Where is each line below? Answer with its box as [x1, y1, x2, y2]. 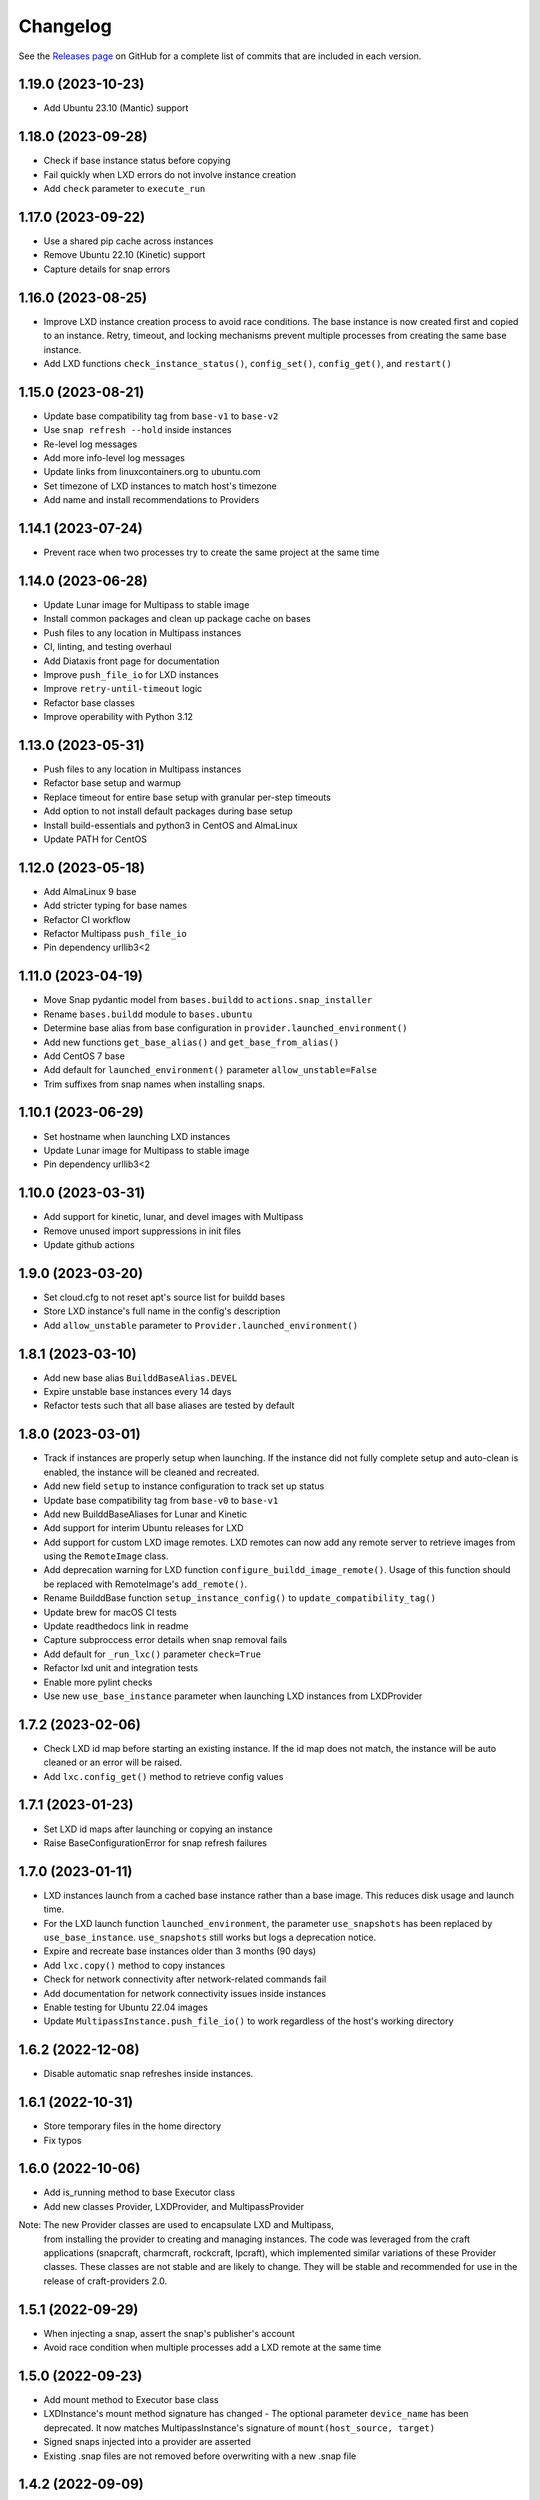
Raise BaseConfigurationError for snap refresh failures [43, 1836, 267, 1849]
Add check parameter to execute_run [43, 183, 206, 195]
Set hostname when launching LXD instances [43, 1130, 231, 1142]
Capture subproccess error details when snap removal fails [43, 1634, 288, 1646]
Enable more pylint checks [43, 1676, 153, 1688]
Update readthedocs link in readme [43, 1620, 189, 1632]
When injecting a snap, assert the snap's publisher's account [43, 2327, 295, 2339]
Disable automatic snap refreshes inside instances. [43, 2068, 254, 2080]
